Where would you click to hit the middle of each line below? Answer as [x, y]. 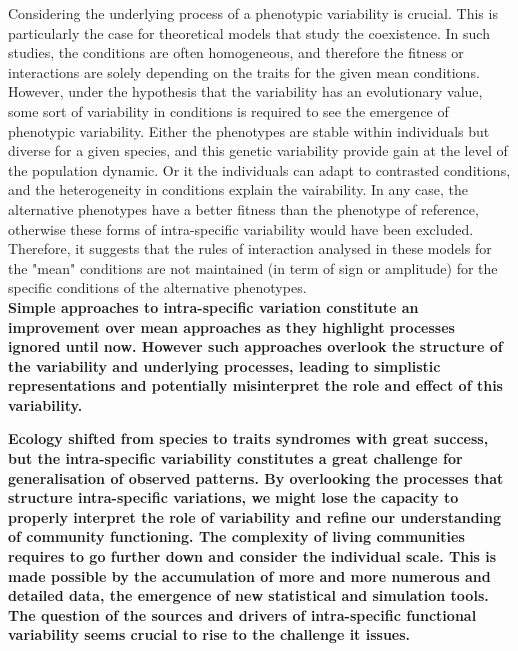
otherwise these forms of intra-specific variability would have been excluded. [241, 228]
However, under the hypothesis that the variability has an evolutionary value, [245, 91]
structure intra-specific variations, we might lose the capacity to [233, 497]
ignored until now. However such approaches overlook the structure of [255, 346]
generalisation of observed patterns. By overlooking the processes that [256, 477]
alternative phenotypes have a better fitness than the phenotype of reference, [243, 208]
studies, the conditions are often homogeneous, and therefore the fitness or [236, 52]
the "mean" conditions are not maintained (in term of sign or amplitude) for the [253, 267]
